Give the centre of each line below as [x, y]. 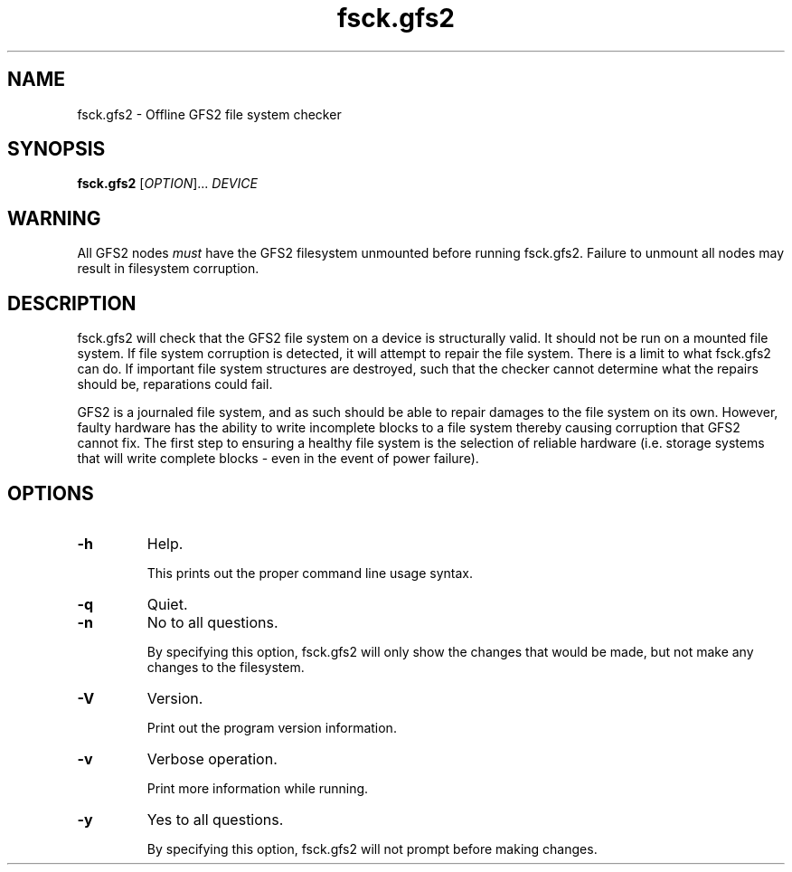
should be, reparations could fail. [175, 384]
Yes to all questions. [215, 819]
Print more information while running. [258, 788]
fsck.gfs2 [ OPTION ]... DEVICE [167, 184]
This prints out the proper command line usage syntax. [310, 573]
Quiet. [167, 604]
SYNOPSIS [57, 149]
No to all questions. [212, 622]
